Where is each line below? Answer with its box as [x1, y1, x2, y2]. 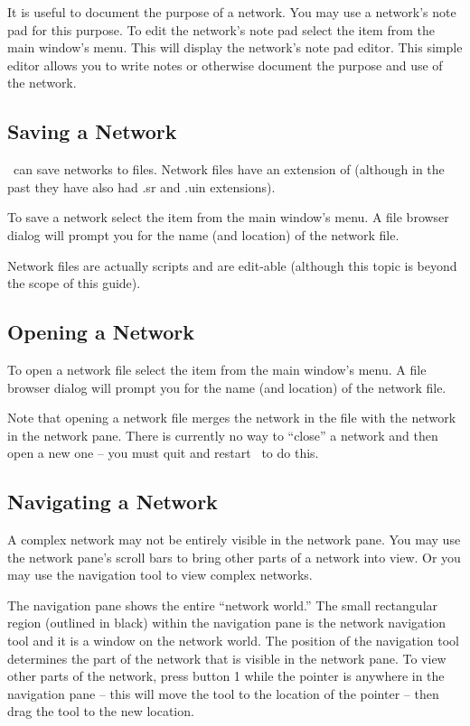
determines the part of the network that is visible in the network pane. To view [7, 648, 446, 667]
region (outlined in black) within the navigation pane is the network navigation [7, 613, 446, 632]
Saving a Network [7, 117, 177, 145]
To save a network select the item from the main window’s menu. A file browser [7, 208, 449, 227]
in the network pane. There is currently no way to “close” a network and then [7, 425, 438, 444]
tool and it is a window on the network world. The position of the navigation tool [7, 631, 459, 650]
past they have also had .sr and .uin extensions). [7, 177, 276, 196]
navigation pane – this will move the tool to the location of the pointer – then [7, 684, 439, 703]
